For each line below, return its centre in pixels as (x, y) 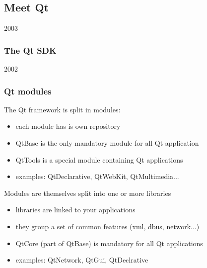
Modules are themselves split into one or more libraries (88, 193)
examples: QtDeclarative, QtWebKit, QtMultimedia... (97, 176)
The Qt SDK (30, 50)
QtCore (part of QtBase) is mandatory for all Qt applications (109, 243)
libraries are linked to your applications (75, 210)
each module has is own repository (68, 126)
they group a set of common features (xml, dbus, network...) (107, 226)
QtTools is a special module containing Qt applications (99, 159)
